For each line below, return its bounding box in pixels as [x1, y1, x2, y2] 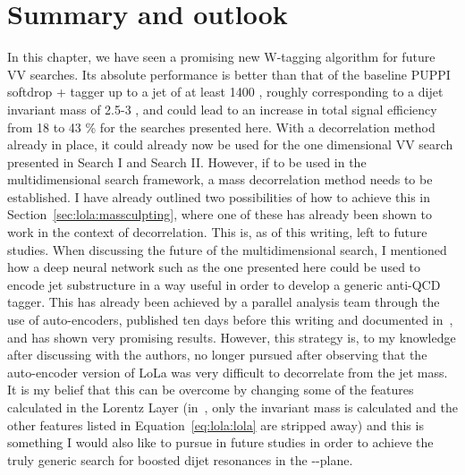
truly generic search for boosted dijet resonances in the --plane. [7, 450, 353, 469]
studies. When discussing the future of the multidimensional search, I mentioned [7, 240, 447, 259]
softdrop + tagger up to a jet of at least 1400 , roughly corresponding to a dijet [7, 82, 444, 101]
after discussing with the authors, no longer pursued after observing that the [7, 345, 427, 364]
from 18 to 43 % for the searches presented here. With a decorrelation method [7, 117, 435, 136]
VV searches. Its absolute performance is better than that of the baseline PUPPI [7, 64, 451, 83]
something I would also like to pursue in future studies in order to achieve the [7, 433, 434, 452]
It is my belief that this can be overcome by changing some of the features [7, 380, 414, 399]
